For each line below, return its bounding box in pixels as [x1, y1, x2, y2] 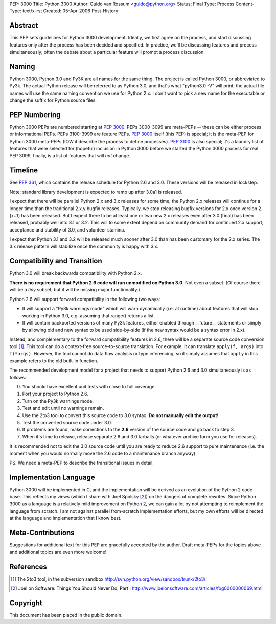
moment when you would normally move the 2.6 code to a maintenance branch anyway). [9, 450, 197, 456]
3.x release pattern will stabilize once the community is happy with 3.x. [9, 243, 158, 249]
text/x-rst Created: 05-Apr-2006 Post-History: [22, 8, 120, 14]
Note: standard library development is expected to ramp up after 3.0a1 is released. [9, 189, 182, 195]
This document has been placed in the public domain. [9, 612, 123, 618]
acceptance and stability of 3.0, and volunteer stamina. [9, 226, 125, 233]
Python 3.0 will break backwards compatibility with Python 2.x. [9, 270, 142, 276]
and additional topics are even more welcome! [9, 549, 107, 555]
